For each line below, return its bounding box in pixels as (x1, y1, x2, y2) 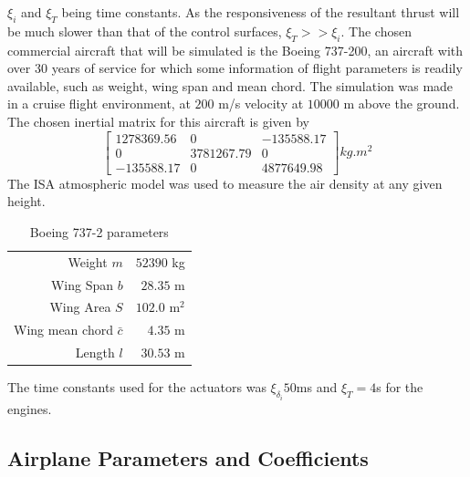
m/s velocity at (218, 94, 304, 113)
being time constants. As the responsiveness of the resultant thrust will (61, 3, 460, 21)
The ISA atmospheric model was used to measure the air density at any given (7, 173, 443, 192)
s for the (376, 378, 423, 397)
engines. (7, 399, 52, 418)
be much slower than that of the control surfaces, (7, 21, 282, 40)
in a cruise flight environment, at (7, 94, 191, 113)
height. (7, 192, 46, 211)
